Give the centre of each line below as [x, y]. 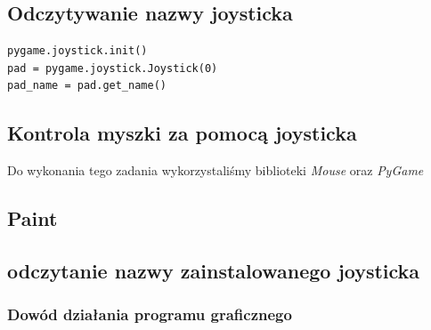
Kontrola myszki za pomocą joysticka [182, 133]
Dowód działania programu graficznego [150, 314]
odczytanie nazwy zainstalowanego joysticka [214, 270]
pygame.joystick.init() [77, 51]
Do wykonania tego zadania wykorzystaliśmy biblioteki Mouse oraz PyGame [215, 170]
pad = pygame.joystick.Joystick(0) [113, 68]
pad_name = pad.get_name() [87, 86]
